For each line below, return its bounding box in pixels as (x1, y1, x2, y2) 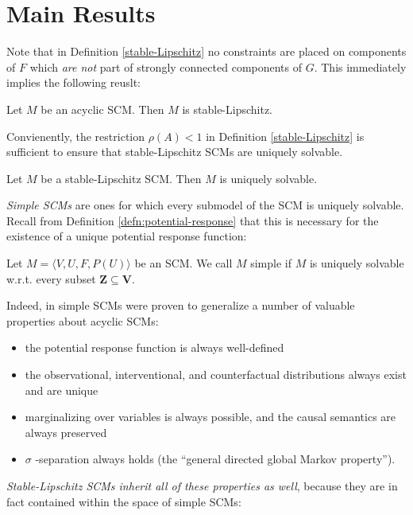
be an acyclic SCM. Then (41, 100, 164, 117)
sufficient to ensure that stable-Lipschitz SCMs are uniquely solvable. (6, 143, 343, 160)
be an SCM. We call (134, 255, 233, 271)
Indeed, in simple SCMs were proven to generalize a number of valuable (6, 297, 355, 314)
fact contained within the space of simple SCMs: (6, 493, 241, 509)
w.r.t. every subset (6, 270, 96, 287)
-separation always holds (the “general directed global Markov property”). (35, 451, 396, 467)
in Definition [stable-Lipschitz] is (206, 127, 365, 144)
